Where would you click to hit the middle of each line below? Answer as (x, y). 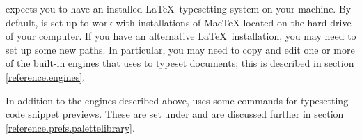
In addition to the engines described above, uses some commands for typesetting (177, 100)
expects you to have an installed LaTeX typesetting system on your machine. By (179, 8)
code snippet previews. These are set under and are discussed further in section (175, 114)
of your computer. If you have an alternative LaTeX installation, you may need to (181, 36)
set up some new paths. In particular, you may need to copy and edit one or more (180, 49)
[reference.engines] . (46, 76)
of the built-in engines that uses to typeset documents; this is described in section (180, 63)
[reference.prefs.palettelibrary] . (70, 127)
